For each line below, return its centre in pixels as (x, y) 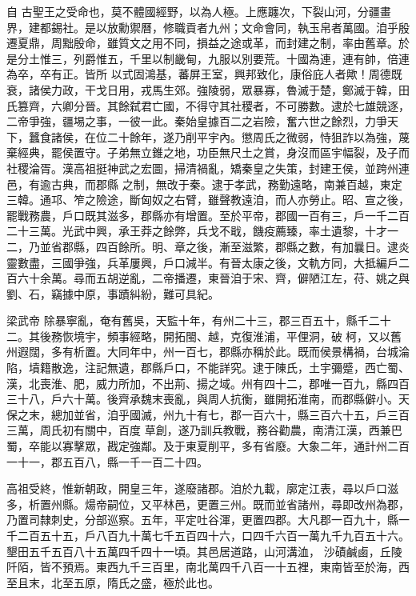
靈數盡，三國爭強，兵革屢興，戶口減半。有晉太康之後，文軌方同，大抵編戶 (202, 262)
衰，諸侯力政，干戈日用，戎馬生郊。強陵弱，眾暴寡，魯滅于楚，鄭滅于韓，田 (208, 89)
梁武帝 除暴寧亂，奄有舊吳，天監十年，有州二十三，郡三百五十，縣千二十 (199, 320)
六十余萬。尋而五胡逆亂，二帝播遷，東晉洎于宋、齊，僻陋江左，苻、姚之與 (213, 278)
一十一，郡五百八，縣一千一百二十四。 (107, 461)
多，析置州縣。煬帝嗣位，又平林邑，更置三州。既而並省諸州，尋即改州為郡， (208, 504)
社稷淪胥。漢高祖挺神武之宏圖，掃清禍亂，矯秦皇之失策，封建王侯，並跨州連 (208, 168)
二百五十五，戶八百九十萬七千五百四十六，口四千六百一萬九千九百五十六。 (213, 535)
